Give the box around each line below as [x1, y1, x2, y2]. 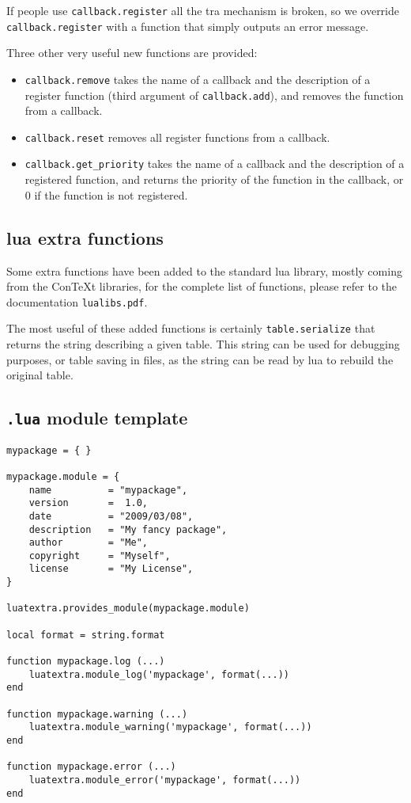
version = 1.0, [28, 497, 148, 509]
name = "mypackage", [28, 484, 188, 496]
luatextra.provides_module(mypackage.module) [6, 603, 250, 615]
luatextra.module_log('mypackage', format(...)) [28, 668, 289, 680]
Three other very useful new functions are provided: [6, 44, 258, 61]
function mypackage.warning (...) [6, 708, 188, 720]
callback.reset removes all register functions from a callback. [25, 128, 330, 145]
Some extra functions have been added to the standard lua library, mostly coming [6, 262, 402, 279]
